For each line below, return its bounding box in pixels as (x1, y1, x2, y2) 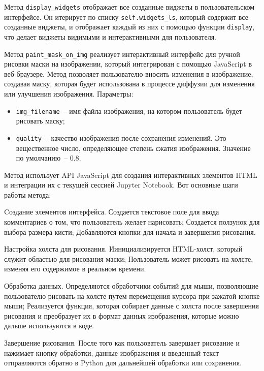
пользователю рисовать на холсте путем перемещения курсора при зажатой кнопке (4, 290, 260, 301)
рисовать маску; (16, 115, 65, 126)
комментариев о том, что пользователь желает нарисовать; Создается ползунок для (4, 217, 260, 227)
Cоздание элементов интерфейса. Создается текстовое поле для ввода (4, 206, 219, 217)
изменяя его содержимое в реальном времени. (4, 263, 146, 274)
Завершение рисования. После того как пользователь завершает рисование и (4, 337, 240, 348)
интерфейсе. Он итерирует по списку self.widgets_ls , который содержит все (4, 11, 248, 22)
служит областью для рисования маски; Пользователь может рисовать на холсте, (4, 253, 253, 264)
